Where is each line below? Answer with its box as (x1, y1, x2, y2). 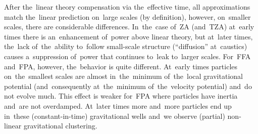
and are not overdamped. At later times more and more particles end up (4, 100, 232, 111)
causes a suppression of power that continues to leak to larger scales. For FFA (4, 51, 251, 61)
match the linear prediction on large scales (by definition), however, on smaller (4, 11, 251, 22)
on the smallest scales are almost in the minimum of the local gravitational (4, 71, 243, 81)
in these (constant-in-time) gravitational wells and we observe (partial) (4, 110, 225, 121)
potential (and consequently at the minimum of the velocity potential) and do (4, 80, 252, 91)
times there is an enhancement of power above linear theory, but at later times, (4, 31, 253, 41)
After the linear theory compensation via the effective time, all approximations (4, 2, 250, 12)
